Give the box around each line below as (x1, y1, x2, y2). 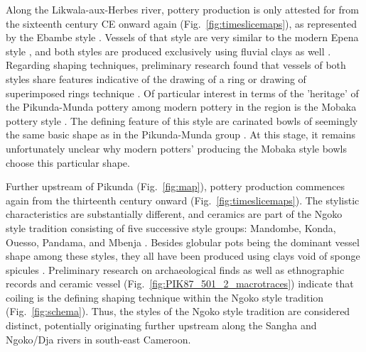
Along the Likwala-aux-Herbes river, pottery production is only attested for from (6, 2, 359, 16)
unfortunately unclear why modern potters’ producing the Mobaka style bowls (6, 141, 347, 155)
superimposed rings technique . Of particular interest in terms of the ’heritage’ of (6, 85, 359, 100)
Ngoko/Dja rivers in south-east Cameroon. (6, 331, 191, 346)
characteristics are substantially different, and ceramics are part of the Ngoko (6, 207, 343, 221)
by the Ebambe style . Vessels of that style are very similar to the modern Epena (6, 30, 359, 45)
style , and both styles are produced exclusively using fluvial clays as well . (6, 43, 331, 58)
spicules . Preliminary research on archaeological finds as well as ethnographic (6, 262, 345, 277)
